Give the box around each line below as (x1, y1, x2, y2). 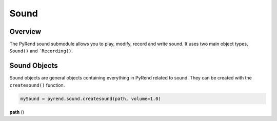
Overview (9, 27, 42, 36)
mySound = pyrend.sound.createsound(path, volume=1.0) (20, 95, 161, 102)
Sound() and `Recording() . (9, 48, 73, 54)
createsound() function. (9, 82, 65, 88)
